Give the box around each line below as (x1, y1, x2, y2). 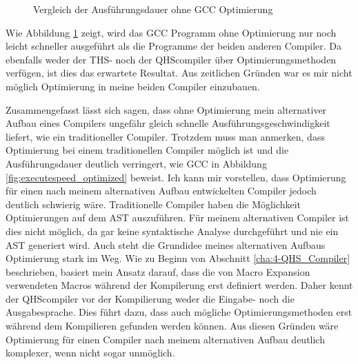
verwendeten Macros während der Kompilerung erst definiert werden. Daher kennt (6, 278, 353, 292)
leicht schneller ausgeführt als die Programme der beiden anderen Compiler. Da (6, 39, 342, 53)
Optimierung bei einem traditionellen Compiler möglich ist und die (6, 143, 289, 157)
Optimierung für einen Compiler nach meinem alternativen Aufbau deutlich (6, 332, 325, 346)
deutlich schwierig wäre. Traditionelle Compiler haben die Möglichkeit (6, 196, 301, 211)
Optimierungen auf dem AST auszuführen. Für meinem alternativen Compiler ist (6, 210, 350, 225)
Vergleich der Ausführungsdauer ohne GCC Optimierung (33, 2, 273, 16)
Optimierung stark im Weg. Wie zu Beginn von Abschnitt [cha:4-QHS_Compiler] (6, 251, 350, 265)
